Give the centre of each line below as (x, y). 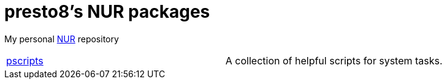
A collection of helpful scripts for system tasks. (334, 60)
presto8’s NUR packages (107, 12)
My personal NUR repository (62, 39)
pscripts (25, 60)
